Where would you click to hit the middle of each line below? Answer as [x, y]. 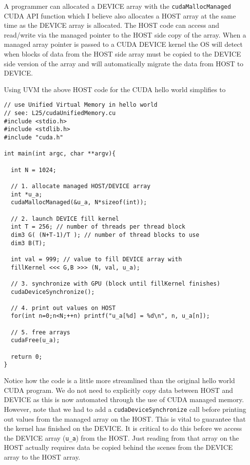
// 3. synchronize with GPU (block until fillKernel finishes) [115, 283]
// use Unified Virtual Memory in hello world [81, 105]
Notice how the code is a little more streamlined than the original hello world [119, 380]
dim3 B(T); [28, 243]
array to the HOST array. [42, 456]
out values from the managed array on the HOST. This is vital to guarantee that [125, 418]
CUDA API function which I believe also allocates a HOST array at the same [120, 15]
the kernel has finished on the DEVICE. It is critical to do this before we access [123, 428]
